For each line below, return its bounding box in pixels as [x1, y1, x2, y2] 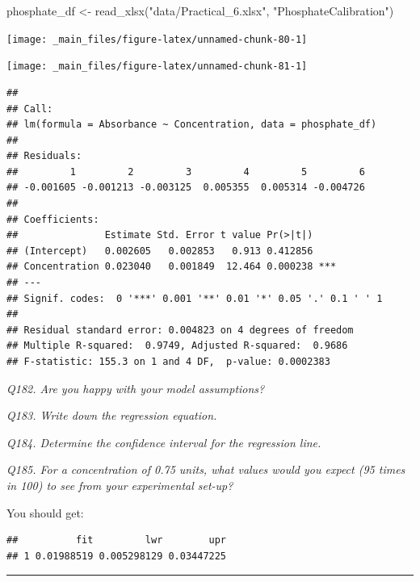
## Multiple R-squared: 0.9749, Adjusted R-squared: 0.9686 [6, 340, 348, 352]
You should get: [6, 504, 84, 521]
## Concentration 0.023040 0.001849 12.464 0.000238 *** [6, 261, 337, 273]
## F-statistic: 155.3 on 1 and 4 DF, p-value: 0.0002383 [6, 356, 330, 367]
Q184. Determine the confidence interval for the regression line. [6, 433, 321, 450]
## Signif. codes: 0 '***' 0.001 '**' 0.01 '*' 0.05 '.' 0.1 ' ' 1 [6, 292, 383, 304]
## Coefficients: [6, 213, 99, 225]
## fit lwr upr [6, 534, 227, 546]
